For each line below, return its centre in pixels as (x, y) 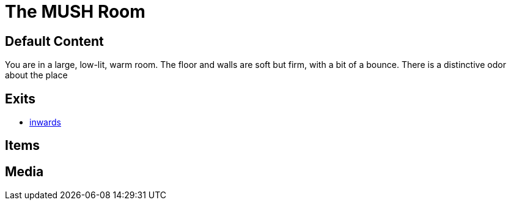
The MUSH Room (75, 12)
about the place (36, 75)
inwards (45, 122)
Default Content (54, 41)
